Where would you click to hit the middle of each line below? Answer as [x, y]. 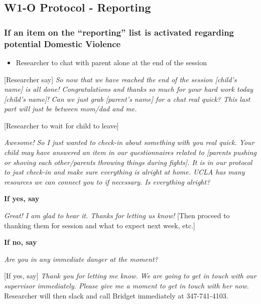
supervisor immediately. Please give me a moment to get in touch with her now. [126, 286]
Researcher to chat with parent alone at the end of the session [111, 62]
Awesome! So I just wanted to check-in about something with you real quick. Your [129, 142]
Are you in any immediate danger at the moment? [81, 259]
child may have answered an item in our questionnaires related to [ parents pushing [130, 152]
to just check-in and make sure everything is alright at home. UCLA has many [124, 172]
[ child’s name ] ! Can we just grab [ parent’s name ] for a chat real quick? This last [127, 99]
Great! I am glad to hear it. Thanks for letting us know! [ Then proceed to [117, 215]
